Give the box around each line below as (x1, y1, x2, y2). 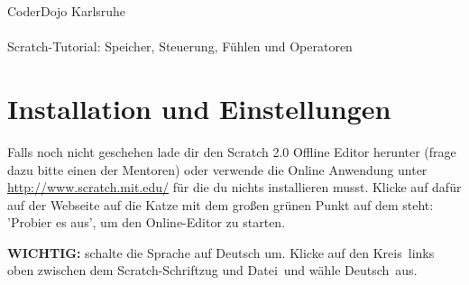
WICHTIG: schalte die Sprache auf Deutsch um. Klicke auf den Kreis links (7, 243, 435, 262)
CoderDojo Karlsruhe (7, 2, 126, 20)
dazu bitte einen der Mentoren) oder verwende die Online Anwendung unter (7, 160, 428, 179)
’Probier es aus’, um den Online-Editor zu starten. (7, 213, 286, 232)
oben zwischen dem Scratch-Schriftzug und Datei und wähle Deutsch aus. (7, 261, 418, 280)
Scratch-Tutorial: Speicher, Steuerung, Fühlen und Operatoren (7, 37, 353, 56)
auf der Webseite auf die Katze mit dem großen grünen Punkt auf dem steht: (7, 195, 434, 214)
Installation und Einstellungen (7, 89, 391, 126)
